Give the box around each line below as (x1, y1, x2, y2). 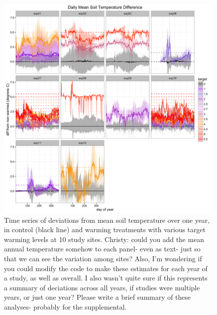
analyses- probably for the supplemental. (4, 301, 127, 312)
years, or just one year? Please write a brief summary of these (4, 292, 191, 302)
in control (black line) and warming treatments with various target (4, 224, 206, 235)
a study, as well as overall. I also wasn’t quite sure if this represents (4, 273, 208, 283)
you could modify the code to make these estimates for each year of (4, 263, 208, 273)
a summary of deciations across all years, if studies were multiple (4, 282, 200, 292)
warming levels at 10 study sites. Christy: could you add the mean (4, 234, 204, 244)
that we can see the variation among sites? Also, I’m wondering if (4, 253, 202, 263)
